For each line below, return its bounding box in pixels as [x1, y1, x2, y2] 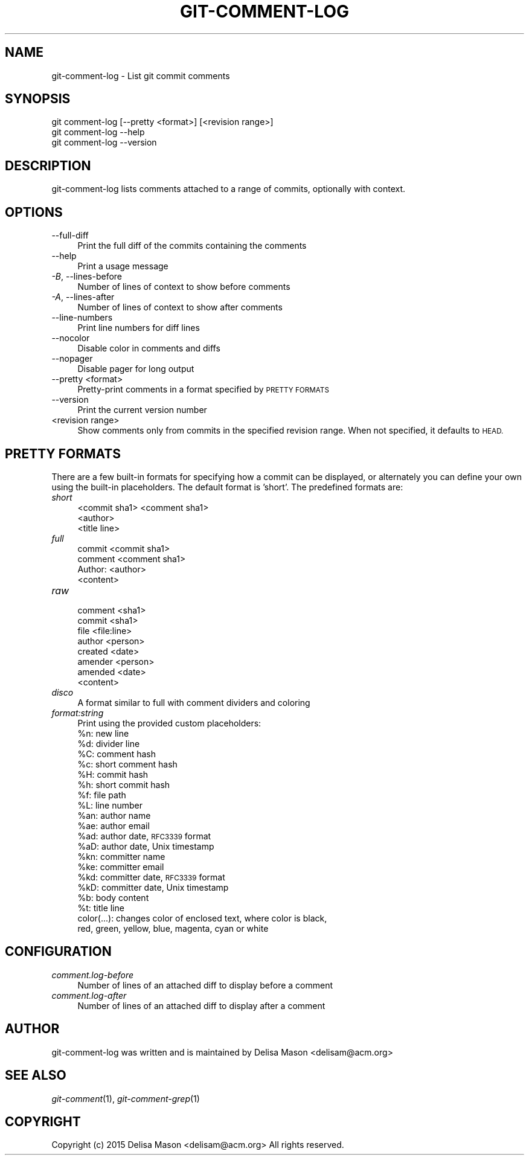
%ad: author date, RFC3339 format [77, 830, 211, 841]
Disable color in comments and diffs [77, 343, 220, 354]
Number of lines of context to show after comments [77, 302, 283, 313]
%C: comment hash [77, 748, 156, 759]
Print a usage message [77, 261, 168, 272]
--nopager [51, 353, 93, 364]
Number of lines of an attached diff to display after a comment [77, 1000, 325, 1011]
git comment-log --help [51, 127, 145, 138]
